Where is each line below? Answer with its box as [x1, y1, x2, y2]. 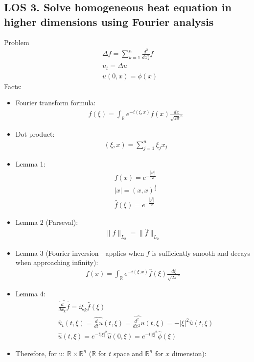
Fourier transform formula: [15, 97, 96, 108]
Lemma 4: [15, 289, 46, 299]
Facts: [4, 81, 22, 91]
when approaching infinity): [15, 257, 98, 267]
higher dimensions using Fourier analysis [4, 14, 214, 29]
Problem [4, 37, 29, 47]
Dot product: [15, 129, 55, 139]
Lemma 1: [15, 159, 46, 169]
